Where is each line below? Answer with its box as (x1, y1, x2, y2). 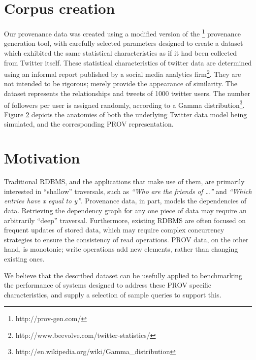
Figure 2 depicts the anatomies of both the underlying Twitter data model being (4, 109, 247, 119)
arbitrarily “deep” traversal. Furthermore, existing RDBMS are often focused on (4, 215, 246, 225)
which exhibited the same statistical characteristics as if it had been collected (4, 47, 237, 58)
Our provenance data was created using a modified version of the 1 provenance (4, 27, 241, 38)
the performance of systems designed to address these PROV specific (4, 280, 212, 290)
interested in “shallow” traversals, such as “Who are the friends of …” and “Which (4, 186, 252, 196)
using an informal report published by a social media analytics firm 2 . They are (4, 67, 241, 79)
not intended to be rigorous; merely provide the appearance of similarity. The (4, 78, 238, 89)
